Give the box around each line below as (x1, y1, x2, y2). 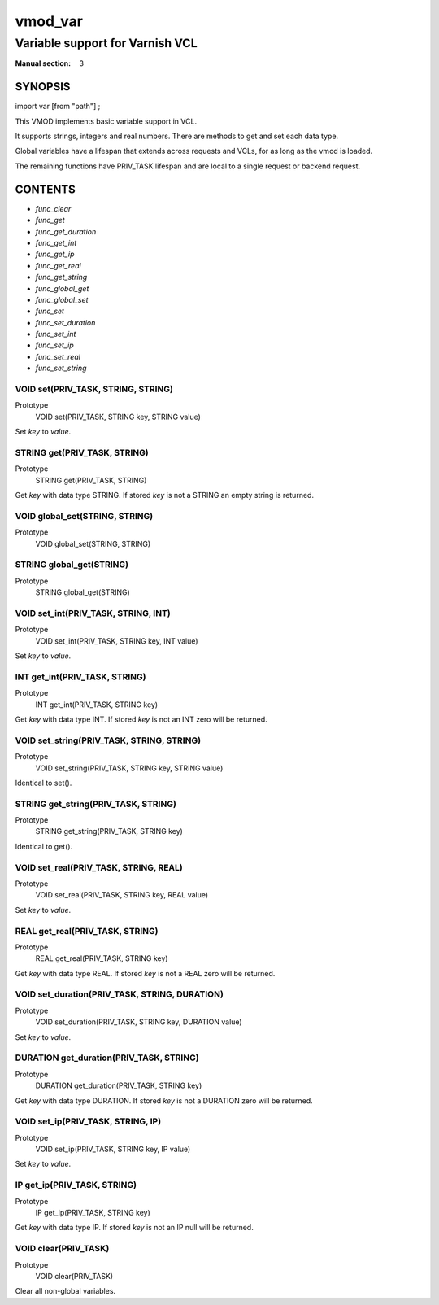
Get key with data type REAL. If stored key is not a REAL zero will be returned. (15, 968, 276, 978)
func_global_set (35, 295, 89, 304)
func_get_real (35, 260, 81, 270)
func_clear (35, 203, 72, 213)
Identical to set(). (15, 778, 72, 788)
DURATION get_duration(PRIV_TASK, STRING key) (35, 1080, 202, 1090)
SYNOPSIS (15, 80, 71, 94)
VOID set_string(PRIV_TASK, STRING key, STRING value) (35, 763, 224, 773)
